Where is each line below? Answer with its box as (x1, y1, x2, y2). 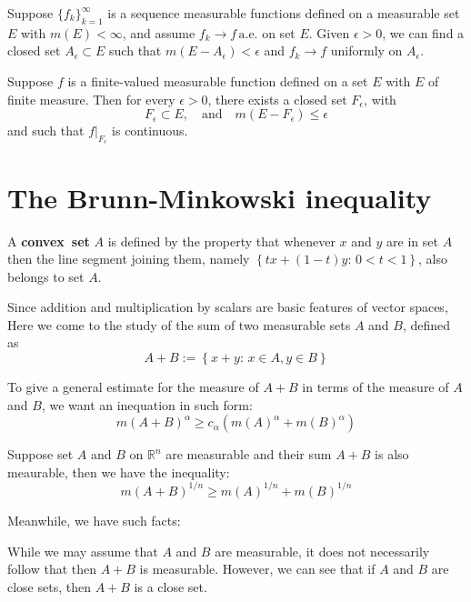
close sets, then (7, 577, 91, 596)
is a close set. (134, 577, 207, 596)
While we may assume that (7, 541, 158, 560)
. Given (308, 23, 350, 42)
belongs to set (7, 266, 85, 286)
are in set (386, 231, 438, 250)
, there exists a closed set (207, 89, 347, 108)
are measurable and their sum (165, 445, 332, 464)
